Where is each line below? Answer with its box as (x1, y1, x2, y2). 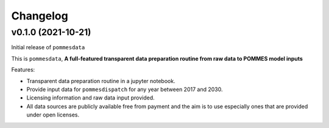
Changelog (11, 9, 68, 22)
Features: (11, 66, 35, 73)
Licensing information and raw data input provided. (26, 94, 155, 101)
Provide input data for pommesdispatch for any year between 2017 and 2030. (26, 86, 223, 93)
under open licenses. (26, 111, 80, 118)
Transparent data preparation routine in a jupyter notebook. (26, 77, 176, 84)
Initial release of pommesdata (11, 44, 85, 51)
